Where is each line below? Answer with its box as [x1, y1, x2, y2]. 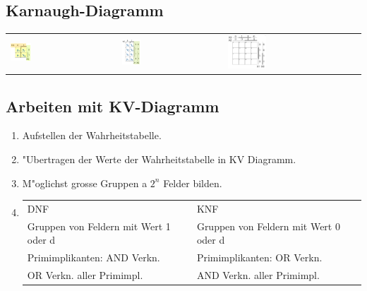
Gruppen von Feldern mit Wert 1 [27, 218, 171, 233]
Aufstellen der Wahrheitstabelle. [22, 128, 162, 143]
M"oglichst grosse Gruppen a [22, 175, 148, 190]
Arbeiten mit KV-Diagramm [6, 95, 219, 117]
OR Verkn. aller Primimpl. [27, 268, 143, 283]
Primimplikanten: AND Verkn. [27, 250, 160, 265]
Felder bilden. [163, 175, 222, 190]
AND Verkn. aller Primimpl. [196, 268, 320, 283]
